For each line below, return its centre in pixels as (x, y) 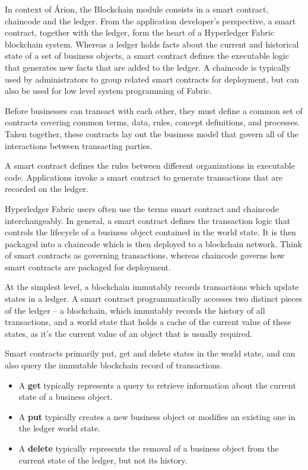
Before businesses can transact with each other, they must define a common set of (154, 110)
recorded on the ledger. (47, 189)
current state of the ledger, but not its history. (103, 460)
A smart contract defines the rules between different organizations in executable (150, 165)
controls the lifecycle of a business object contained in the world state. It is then (150, 232)
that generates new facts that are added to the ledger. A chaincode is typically (148, 67)
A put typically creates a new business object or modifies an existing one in (157, 416)
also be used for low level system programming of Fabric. (108, 91)
